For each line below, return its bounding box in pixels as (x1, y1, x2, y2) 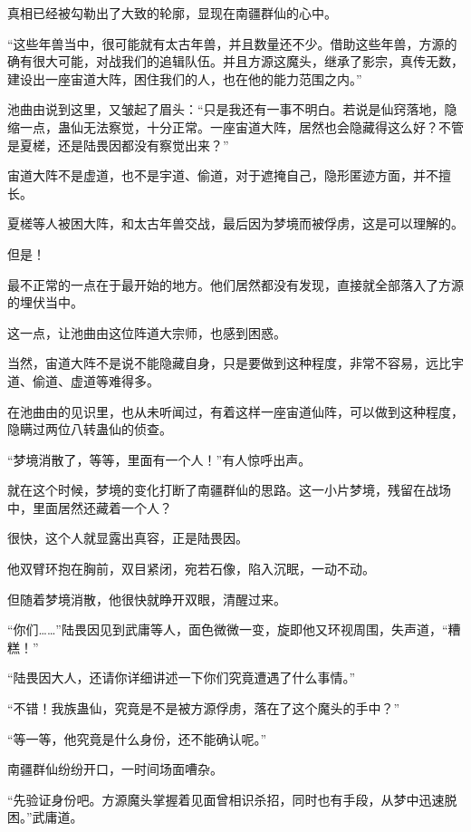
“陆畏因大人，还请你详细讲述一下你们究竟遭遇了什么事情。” (7, 668, 356, 687)
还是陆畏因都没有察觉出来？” (57, 135, 229, 154)
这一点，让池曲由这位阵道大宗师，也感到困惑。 (7, 323, 286, 342)
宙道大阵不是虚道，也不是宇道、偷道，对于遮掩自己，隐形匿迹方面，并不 (7, 166, 438, 185)
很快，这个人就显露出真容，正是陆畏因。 (7, 528, 248, 547)
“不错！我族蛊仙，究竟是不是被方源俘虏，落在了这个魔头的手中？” (7, 699, 400, 718)
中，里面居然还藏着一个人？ (7, 498, 172, 517)
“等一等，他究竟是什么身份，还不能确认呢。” (7, 729, 267, 748)
